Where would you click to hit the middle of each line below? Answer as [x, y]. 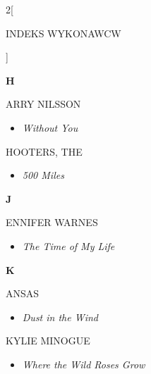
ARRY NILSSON [43, 104]
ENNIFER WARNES [52, 222]
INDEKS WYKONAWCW [64, 33]
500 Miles [43, 175]
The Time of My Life [68, 245]
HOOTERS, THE [44, 151]
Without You [50, 127]
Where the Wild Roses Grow [84, 364]
